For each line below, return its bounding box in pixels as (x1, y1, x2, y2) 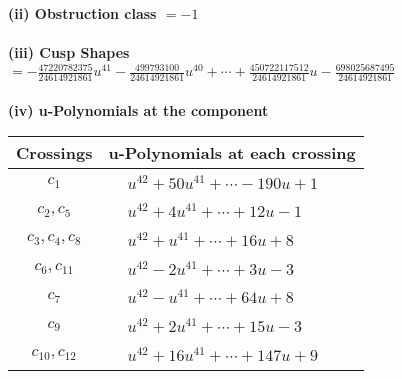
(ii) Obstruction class (8, 3, 157, 23)
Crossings (16, 141, 93, 165)
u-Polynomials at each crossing (108, 141, 356, 165)
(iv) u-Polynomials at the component (8, 99, 269, 120)
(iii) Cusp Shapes (8, 42, 130, 63)
